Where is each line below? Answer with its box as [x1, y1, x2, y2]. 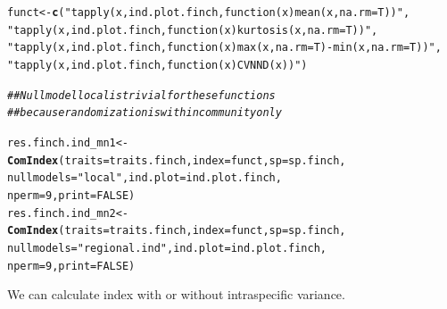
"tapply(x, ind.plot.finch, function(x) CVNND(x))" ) [7, 58, 308, 71]
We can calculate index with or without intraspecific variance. [7, 285, 345, 304]
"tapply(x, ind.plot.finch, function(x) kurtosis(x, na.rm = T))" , [7, 23, 378, 37]
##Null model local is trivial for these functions [7, 88, 276, 102]
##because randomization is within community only [7, 106, 282, 120]
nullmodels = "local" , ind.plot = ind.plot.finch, [7, 171, 282, 185]
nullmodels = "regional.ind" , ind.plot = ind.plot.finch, [7, 241, 327, 255]
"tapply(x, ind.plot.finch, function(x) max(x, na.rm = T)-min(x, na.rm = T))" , [7, 41, 442, 54]
